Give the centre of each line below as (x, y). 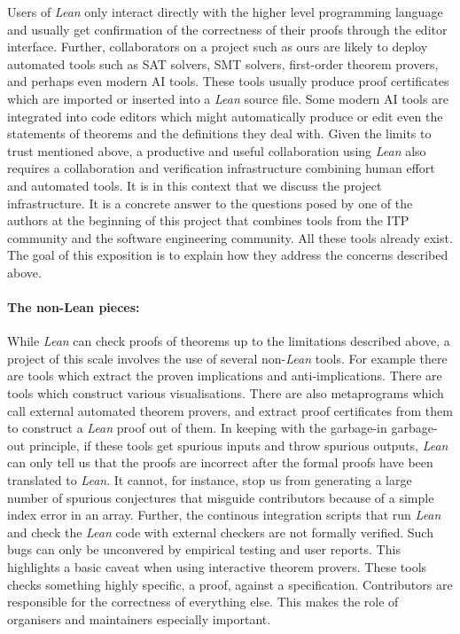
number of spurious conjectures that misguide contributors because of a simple (221, 497)
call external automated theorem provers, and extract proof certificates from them (230, 410)
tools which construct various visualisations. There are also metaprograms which (226, 393)
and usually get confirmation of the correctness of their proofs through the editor (227, 29)
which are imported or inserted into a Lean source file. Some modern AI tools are (228, 98)
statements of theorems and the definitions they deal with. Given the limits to (219, 133)
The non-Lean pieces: (74, 307)
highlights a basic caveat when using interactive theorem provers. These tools (217, 567)
